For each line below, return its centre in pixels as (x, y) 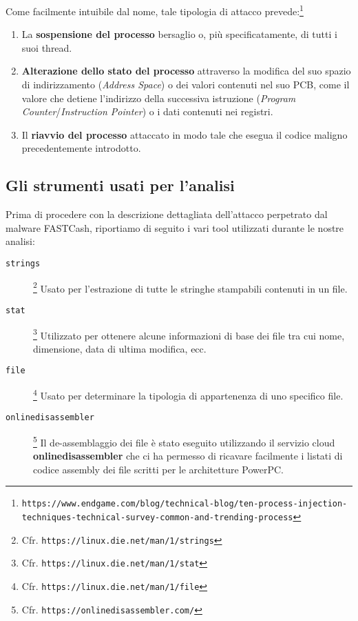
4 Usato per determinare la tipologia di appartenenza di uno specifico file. (188, 394)
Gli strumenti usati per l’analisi (120, 185)
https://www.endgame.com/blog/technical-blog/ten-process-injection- (185, 504)
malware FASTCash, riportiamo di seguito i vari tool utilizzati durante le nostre (175, 227)
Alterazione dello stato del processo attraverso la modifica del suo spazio (186, 71)
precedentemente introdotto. (81, 148)
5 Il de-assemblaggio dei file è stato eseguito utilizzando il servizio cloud (184, 441)
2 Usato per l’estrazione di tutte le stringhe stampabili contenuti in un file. (190, 287)
